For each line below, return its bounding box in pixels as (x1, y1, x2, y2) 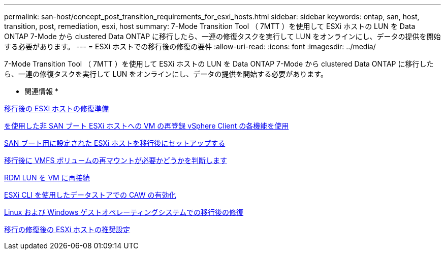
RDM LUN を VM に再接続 (4, 173, 90, 182)
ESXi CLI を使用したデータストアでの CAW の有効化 (4, 190, 176, 199)
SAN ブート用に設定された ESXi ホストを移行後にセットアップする (4, 139, 226, 147)
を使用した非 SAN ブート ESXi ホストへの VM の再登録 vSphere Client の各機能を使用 (4, 121, 289, 130)
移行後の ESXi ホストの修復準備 (4, 104, 109, 113)
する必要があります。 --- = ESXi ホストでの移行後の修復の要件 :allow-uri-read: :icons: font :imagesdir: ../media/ (4, 42, 376, 51)
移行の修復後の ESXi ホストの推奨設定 (4, 225, 131, 234)
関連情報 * (24, 87, 58, 96)
